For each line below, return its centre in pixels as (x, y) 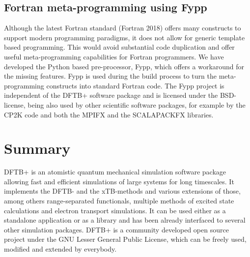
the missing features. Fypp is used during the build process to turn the (110, 76)
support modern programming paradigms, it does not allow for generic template (125, 37)
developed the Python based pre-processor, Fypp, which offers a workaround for (124, 66)
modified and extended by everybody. (60, 249)
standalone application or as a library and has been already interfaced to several (125, 220)
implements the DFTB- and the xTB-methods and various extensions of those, (122, 191)
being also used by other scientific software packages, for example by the (137, 104)
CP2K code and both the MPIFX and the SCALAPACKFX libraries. (109, 114)
